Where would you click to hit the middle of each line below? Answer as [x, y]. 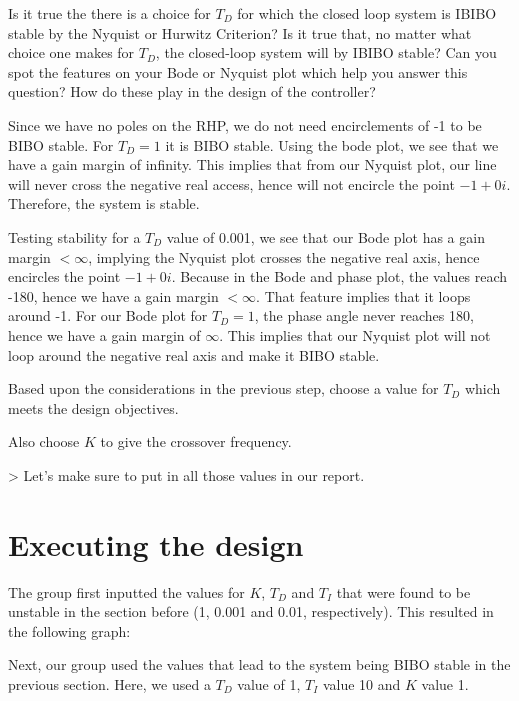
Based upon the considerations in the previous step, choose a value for [223, 388]
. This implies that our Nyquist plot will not [355, 334]
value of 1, [269, 683]
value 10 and [361, 683]
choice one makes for [71, 52]
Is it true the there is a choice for [109, 13]
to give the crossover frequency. [196, 441]
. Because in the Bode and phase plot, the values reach [339, 276]
